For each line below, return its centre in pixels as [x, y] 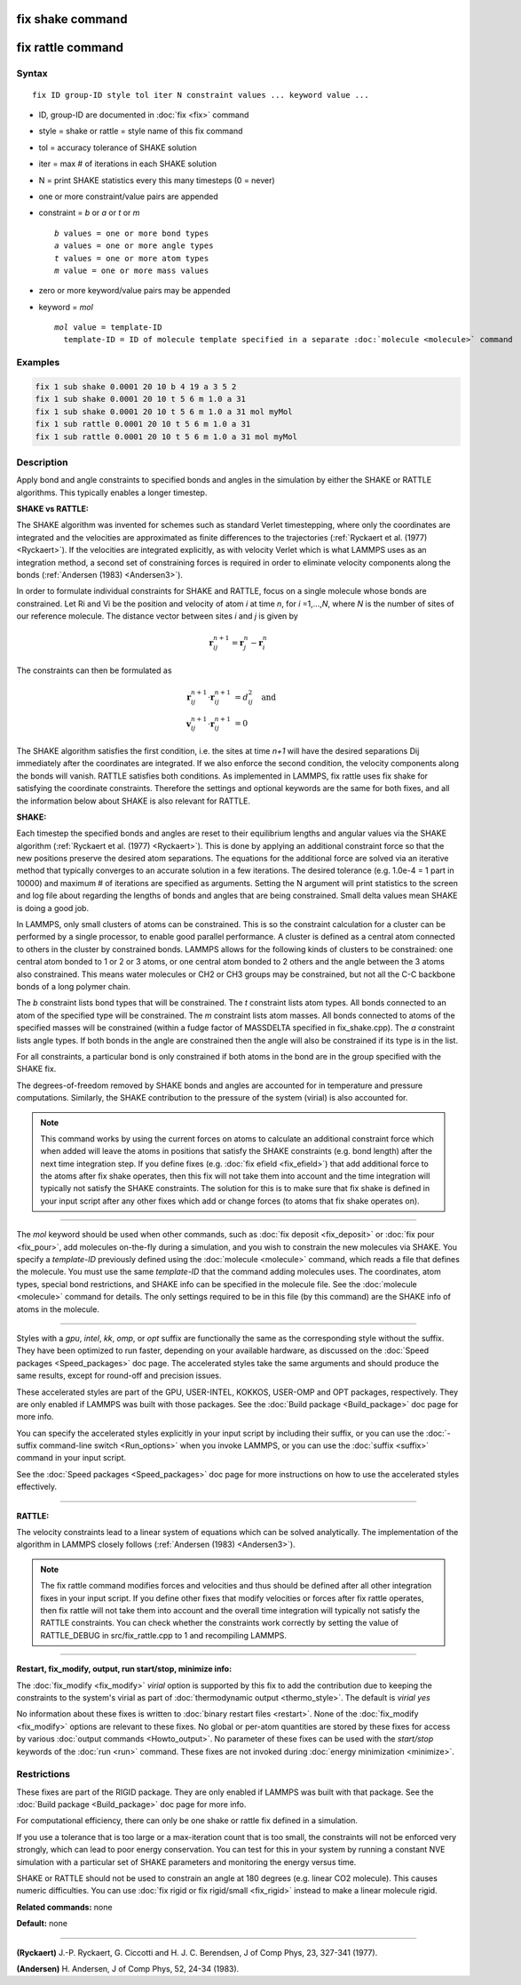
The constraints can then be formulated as [94, 670]
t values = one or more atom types [132, 258]
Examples [38, 363]
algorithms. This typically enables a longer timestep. [112, 492]
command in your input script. [71, 1458]
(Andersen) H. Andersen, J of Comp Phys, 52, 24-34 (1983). [128, 1968]
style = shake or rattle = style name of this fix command [141, 131]
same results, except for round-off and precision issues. [119, 1376]
